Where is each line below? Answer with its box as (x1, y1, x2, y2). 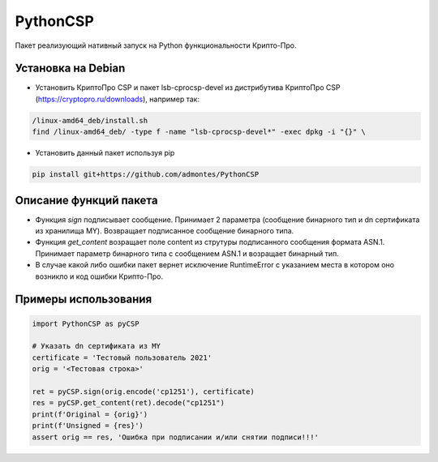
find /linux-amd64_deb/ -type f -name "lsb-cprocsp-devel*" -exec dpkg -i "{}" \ (32, 127, 367, 137)
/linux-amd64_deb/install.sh (32, 116, 148, 125)
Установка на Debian (15, 62, 126, 75)
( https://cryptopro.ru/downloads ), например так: (35, 94, 200, 104)
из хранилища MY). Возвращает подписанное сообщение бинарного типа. (35, 226, 294, 236)
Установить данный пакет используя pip (35, 148, 175, 158)
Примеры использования (15, 293, 152, 306)
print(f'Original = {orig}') (32, 409, 148, 419)
